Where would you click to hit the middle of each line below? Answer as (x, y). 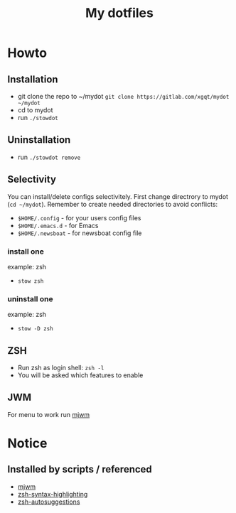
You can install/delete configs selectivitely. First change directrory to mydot (118, 196)
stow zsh (31, 281)
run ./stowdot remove (49, 157)
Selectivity (32, 179)
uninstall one (30, 298)
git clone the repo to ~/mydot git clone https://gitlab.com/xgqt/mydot (123, 96)
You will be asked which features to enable (80, 375)
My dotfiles (119, 13)
